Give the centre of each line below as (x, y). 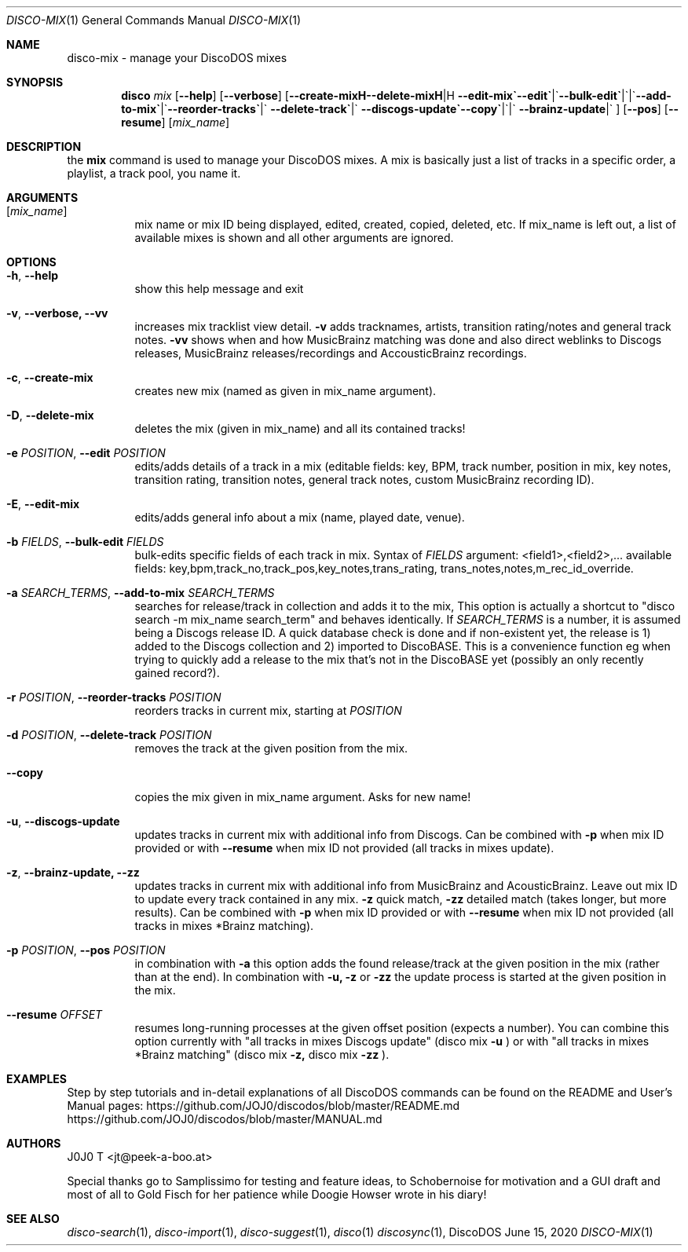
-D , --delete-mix (50, 415)
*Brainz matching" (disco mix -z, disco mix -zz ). (262, 1054)
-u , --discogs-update (63, 821)
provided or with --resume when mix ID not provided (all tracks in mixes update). (344, 848)
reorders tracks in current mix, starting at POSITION (268, 710)
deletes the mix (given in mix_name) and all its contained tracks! (300, 428)
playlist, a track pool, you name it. (154, 173)
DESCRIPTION (44, 146)
